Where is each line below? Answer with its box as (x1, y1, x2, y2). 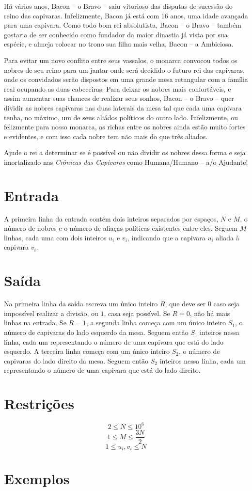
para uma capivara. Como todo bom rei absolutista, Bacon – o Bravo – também (4, 20, 241, 30)
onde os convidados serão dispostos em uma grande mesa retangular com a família (4, 74, 248, 84)
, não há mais (189, 308, 230, 318)
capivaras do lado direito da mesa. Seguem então (4, 355, 149, 365)
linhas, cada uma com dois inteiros (4, 232, 107, 242)
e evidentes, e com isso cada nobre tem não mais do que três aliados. (4, 131, 208, 141)
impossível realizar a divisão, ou (4, 308, 98, 318)
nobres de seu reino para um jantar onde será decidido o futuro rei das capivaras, (4, 64, 245, 75)
